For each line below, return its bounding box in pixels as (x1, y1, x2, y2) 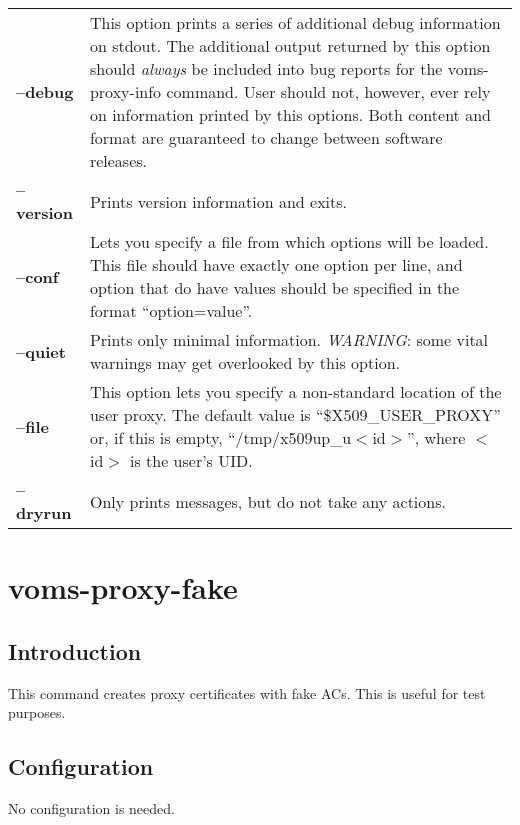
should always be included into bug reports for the (89, 57, 443, 80)
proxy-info (89, 80, 162, 103)
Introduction (8, 635, 142, 666)
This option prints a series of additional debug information (89, 11, 501, 34)
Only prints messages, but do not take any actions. (89, 489, 446, 513)
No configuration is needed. (8, 797, 175, 818)
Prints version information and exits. (89, 189, 348, 213)
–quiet (16, 339, 66, 363)
